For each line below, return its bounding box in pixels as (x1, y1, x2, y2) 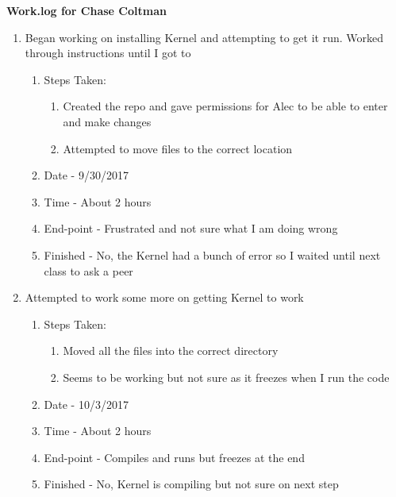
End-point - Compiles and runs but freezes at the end (44, 449, 305, 465)
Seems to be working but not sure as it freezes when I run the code (63, 368, 390, 385)
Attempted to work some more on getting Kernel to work (25, 289, 304, 306)
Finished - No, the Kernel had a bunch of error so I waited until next (44, 246, 381, 263)
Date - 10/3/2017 (44, 395, 129, 412)
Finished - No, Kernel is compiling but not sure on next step (44, 476, 339, 492)
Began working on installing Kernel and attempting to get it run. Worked (25, 29, 383, 45)
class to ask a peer (44, 262, 133, 279)
